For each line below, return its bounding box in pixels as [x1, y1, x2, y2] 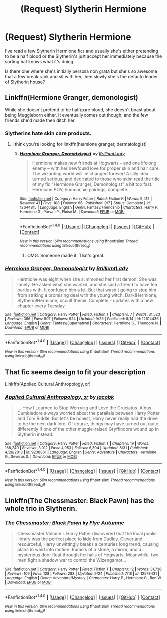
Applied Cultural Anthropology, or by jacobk [5, 394, 114, 401]
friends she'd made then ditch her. [5, 117, 76, 123]
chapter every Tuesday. [17, 303, 66, 309]
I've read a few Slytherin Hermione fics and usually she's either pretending [5, 48, 158, 54]
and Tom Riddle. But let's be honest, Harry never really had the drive [17, 415, 158, 422]
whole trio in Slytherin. [5, 504, 77, 513]
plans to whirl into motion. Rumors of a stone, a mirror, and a [17, 547, 142, 553]
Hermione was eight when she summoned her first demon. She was [17, 276, 157, 282]
